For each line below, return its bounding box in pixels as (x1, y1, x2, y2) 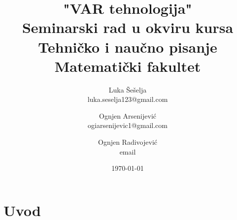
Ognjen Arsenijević (99, 110, 157, 121)
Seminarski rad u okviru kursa (22, 17, 234, 37)
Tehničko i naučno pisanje (38, 36, 217, 57)
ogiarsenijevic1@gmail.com (88, 120, 168, 130)
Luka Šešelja (108, 84, 147, 94)
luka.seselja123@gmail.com (87, 94, 168, 104)
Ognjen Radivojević (98, 137, 157, 147)
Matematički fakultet (54, 56, 201, 76)
